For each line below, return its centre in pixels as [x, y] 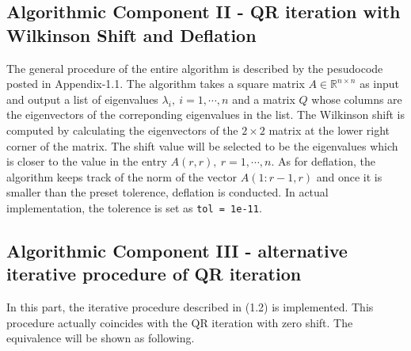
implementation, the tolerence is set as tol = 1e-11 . [134, 207]
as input [380, 84]
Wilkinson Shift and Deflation [131, 34]
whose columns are [357, 99]
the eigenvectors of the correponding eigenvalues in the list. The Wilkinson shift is [206, 114]
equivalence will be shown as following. [101, 338]
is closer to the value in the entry [87, 161]
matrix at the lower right [329, 130]
